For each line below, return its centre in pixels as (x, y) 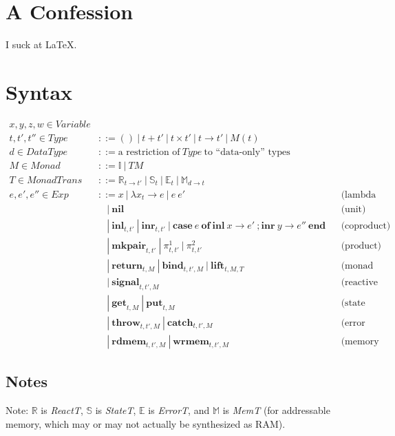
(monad (357, 266)
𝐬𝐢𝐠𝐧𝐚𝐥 (126, 283)
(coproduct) (366, 226)
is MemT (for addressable (276, 410)
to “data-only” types (247, 152)
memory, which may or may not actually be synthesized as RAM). (146, 423)
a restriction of (149, 152)
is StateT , (116, 410)
